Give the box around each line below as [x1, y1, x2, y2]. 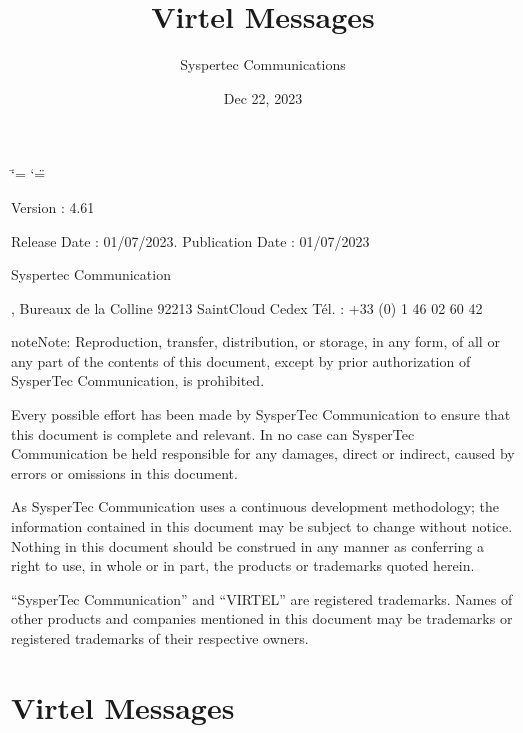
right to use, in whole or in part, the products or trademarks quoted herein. [11, 555, 475, 576]
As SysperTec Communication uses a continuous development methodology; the [11, 496, 500, 517]
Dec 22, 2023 [223, 87, 303, 108]
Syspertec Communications [180, 54, 346, 75]
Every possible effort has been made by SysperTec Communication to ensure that [11, 404, 511, 425]
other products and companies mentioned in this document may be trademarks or [11, 608, 513, 629]
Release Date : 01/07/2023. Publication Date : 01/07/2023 [11, 230, 370, 251]
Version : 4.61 [11, 196, 95, 217]
